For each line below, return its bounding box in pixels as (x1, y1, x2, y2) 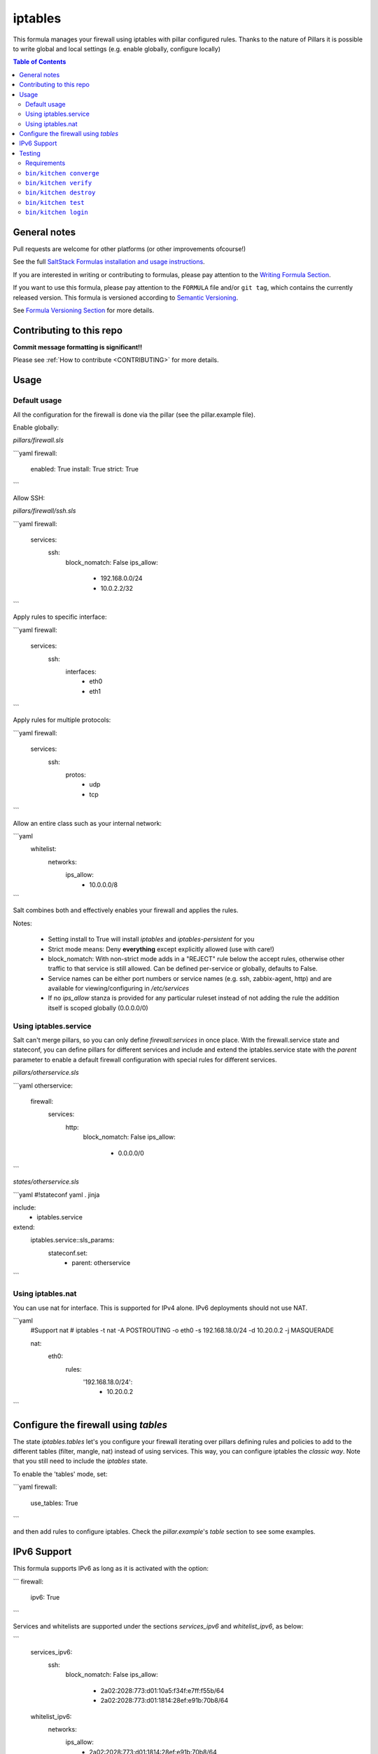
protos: (65, 770, 87, 779)
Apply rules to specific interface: (13, 612, 108, 621)
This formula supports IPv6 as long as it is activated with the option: (13, 1565, 209, 1573)
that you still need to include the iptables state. (13, 1457, 148, 1466)
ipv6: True (30, 1593, 60, 1602)
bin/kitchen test (25, 199, 85, 206)
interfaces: (65, 667, 97, 676)
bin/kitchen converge (25, 169, 99, 177)
